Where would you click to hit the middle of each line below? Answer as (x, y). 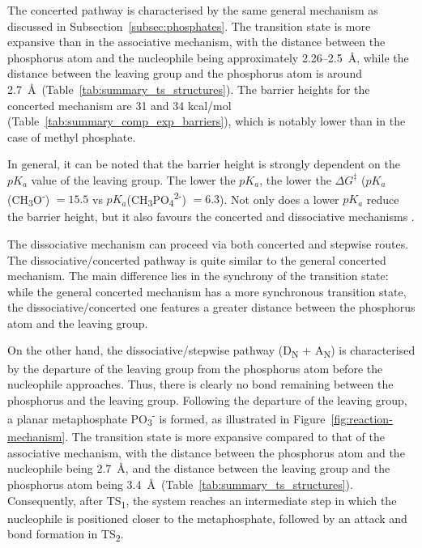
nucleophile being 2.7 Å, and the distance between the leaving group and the (199, 468)
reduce (383, 199)
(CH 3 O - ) (29, 198)
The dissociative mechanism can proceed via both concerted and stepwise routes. (208, 243)
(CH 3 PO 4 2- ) (156, 198)
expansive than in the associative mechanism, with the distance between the (196, 42)
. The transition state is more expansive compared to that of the (225, 437)
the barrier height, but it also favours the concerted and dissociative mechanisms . (211, 217)
